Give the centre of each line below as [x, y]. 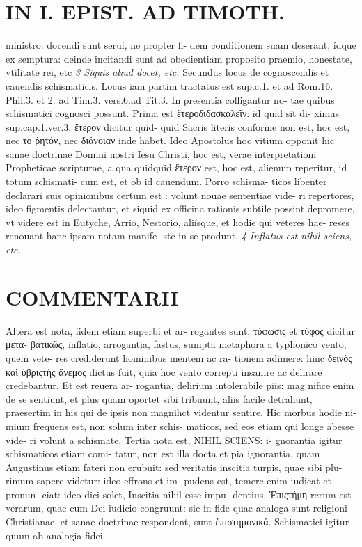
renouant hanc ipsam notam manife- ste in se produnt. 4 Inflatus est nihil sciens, [179, 236]
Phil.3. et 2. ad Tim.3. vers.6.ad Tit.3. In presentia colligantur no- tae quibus [170, 99]
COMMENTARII [92, 297]
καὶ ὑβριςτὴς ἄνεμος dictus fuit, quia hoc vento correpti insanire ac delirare [164, 371]
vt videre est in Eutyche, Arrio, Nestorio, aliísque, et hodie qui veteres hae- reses [178, 222]
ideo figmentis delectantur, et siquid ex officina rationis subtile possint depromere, [180, 208]
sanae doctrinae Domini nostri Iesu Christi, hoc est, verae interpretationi [161, 153]
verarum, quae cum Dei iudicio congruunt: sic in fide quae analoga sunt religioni [176, 508]
